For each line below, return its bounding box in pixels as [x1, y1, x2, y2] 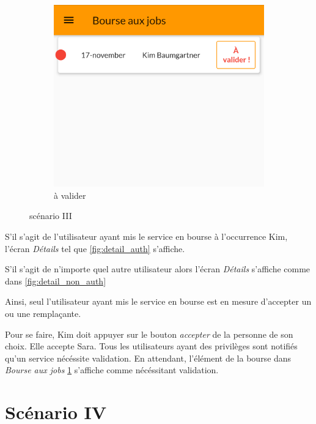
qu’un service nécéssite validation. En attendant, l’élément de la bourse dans [5, 351, 292, 364]
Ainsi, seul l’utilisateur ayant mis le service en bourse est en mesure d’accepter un [5, 295, 312, 308]
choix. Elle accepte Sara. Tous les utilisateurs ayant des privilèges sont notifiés [5, 340, 298, 352]
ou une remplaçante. [5, 307, 81, 320]
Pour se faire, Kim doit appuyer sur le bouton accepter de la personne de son [5, 327, 293, 340]
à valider [54, 188, 86, 201]
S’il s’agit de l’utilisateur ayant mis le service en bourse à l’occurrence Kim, [5, 230, 288, 243]
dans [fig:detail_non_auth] [5, 274, 106, 287]
